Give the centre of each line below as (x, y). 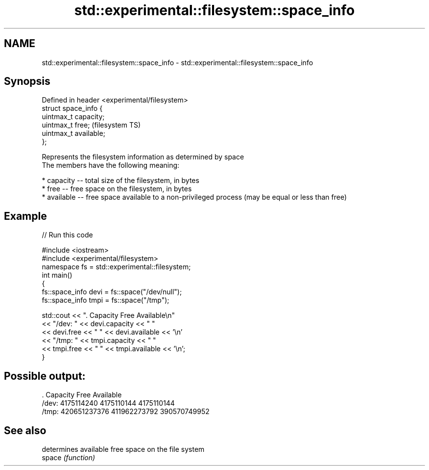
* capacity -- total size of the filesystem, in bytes (120, 181)
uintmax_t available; (73, 133)
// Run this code (67, 235)
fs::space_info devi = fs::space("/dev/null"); (112, 292)
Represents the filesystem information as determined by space (143, 157)
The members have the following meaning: (111, 165)
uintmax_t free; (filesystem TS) (91, 125)
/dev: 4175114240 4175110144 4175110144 (108, 403)
